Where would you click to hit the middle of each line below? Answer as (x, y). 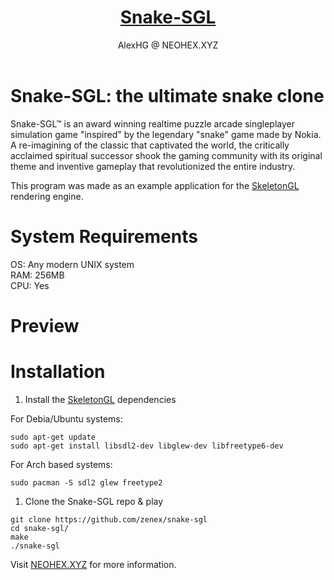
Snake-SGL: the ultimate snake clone (167, 95)
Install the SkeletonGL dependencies (100, 399)
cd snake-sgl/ (40, 528)
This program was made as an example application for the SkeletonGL (155, 185)
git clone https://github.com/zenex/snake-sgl (109, 519)
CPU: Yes (30, 285)
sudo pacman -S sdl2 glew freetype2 (86, 482)
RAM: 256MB (37, 275)
